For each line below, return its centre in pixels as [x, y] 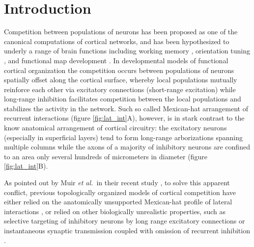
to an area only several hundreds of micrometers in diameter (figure [106, 156]
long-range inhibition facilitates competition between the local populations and [123, 99]
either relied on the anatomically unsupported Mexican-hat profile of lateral [118, 202]
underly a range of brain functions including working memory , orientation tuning [127, 51]
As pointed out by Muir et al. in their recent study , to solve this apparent [117, 183]
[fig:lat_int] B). [26, 166]
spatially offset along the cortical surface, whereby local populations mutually [121, 80]
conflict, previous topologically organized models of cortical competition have [120, 192]
